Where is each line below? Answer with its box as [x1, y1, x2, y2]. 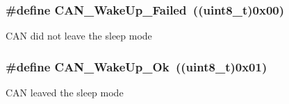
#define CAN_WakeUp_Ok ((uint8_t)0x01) [6, 58, 267, 75]
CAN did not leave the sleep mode [6, 28, 152, 43]
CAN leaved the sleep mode [6, 85, 124, 100]
